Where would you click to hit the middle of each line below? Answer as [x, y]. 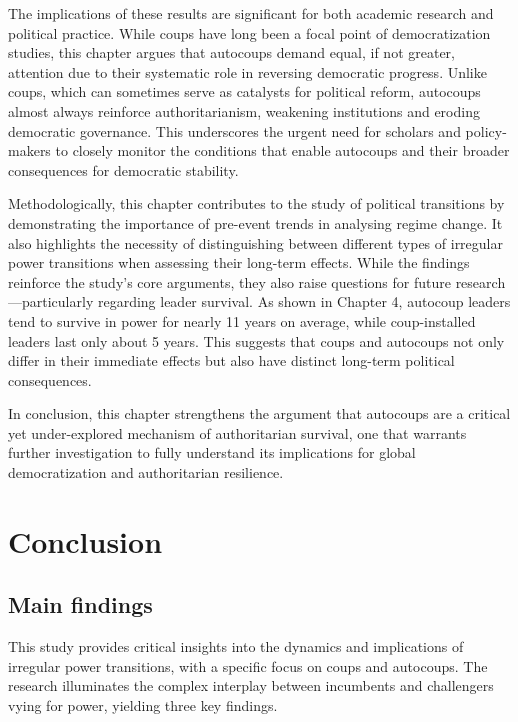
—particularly [51, 301]
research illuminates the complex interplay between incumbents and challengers [251, 685]
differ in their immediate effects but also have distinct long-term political [231, 360]
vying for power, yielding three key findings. [143, 705]
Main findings [80, 604]
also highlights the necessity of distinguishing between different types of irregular [255, 242]
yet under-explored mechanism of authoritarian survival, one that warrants [237, 432]
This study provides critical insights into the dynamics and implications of [236, 646]
